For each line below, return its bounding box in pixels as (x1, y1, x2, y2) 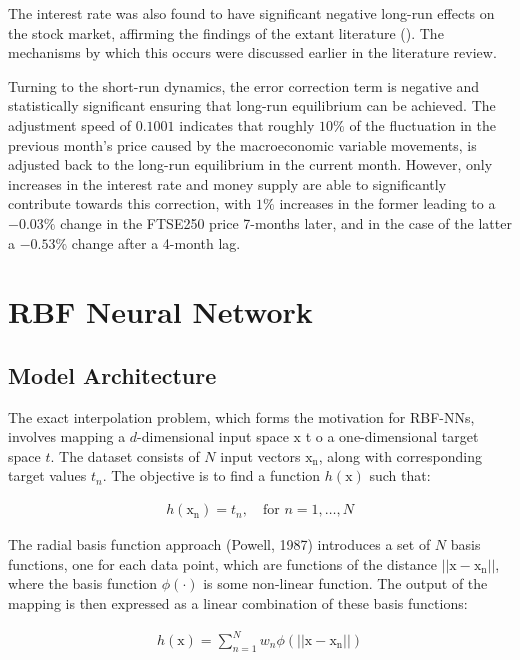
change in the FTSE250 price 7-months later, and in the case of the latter (60, 212, 512, 233)
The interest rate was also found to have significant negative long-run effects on (8, 3, 495, 23)
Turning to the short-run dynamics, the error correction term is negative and (8, 75, 480, 96)
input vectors (220, 445, 301, 466)
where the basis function (8, 573, 158, 594)
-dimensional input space (137, 426, 289, 447)
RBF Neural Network (8, 291, 313, 332)
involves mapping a (8, 426, 126, 447)
